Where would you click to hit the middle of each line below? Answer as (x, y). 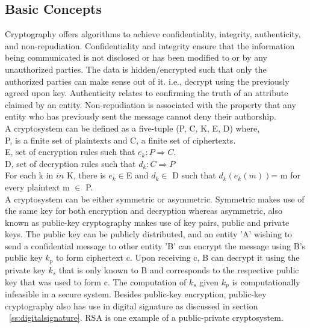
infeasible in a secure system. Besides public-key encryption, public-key (136, 293)
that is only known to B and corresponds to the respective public (179, 269)
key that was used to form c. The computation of (96, 281)
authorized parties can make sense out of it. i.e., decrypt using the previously (147, 81)
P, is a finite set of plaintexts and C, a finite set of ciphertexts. (120, 140)
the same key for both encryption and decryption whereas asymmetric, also (144, 211)
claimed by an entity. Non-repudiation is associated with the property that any (150, 104)
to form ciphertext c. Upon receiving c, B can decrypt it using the (178, 257)
